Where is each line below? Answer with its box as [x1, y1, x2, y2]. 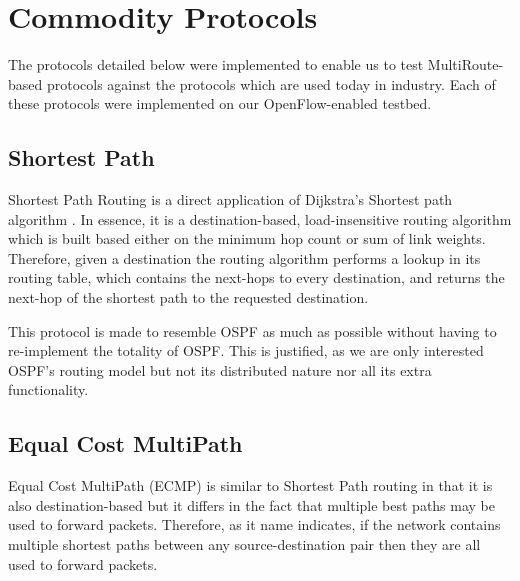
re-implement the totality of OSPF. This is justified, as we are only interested [8, 340, 484, 361]
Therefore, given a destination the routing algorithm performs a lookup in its [8, 247, 481, 268]
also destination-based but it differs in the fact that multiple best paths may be [8, 494, 496, 515]
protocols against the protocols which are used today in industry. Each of [46, 73, 496, 94]
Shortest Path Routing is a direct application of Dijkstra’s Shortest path [8, 189, 453, 210]
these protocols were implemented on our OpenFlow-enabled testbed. [8, 93, 432, 114]
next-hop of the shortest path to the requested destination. [8, 287, 369, 308]
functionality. [8, 379, 89, 400]
